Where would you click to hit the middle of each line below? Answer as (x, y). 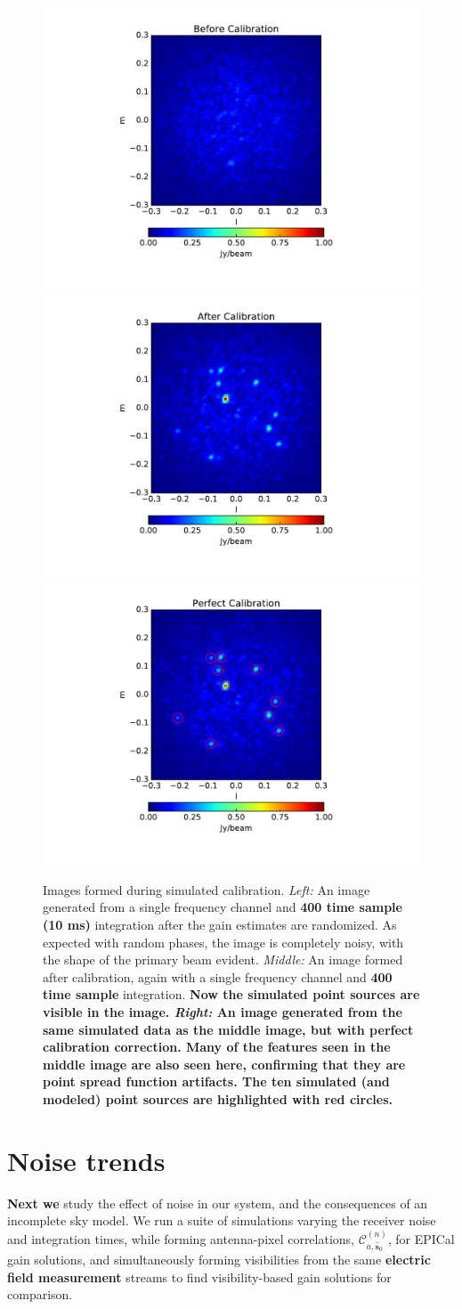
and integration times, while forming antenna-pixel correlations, (181, 1238)
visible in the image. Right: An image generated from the (223, 1011)
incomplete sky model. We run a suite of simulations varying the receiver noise (222, 1220)
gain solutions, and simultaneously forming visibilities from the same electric (219, 1260)
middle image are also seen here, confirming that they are (224, 1064)
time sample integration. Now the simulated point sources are (231, 994)
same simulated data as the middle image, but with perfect (228, 1029)
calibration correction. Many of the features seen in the (217, 1047)
